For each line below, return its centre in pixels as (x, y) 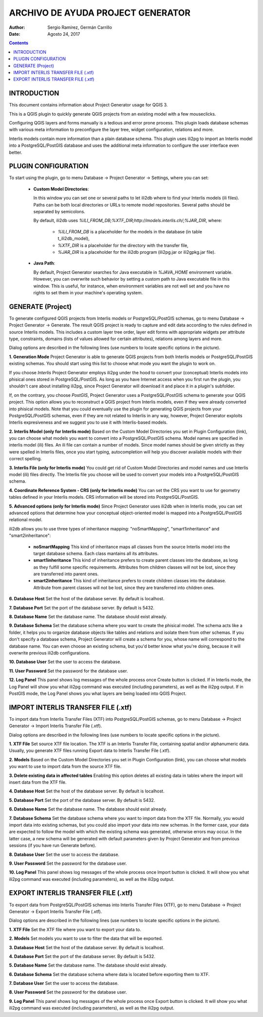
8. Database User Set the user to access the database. (64, 854)
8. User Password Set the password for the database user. (68, 992)
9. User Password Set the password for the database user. (68, 863)
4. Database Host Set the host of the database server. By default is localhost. (87, 791)
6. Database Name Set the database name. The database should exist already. (88, 809)
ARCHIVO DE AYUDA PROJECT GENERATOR (100, 13)
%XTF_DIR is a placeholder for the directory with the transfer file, (123, 245)
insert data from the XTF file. (38, 782)
